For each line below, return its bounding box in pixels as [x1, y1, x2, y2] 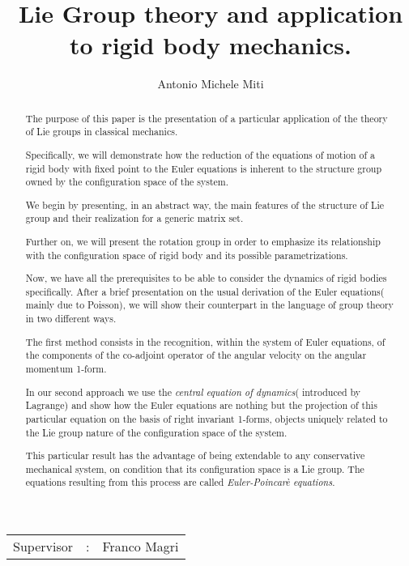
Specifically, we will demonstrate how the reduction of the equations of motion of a [25, 147, 376, 161]
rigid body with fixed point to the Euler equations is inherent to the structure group [25, 161, 382, 175]
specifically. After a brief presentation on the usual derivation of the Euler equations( [25, 284, 385, 298]
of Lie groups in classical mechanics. [25, 125, 178, 138]
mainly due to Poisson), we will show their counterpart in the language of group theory [25, 298, 394, 312]
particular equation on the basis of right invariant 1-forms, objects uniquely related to [25, 411, 388, 425]
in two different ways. [25, 312, 117, 326]
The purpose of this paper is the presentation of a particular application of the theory [25, 111, 388, 125]
